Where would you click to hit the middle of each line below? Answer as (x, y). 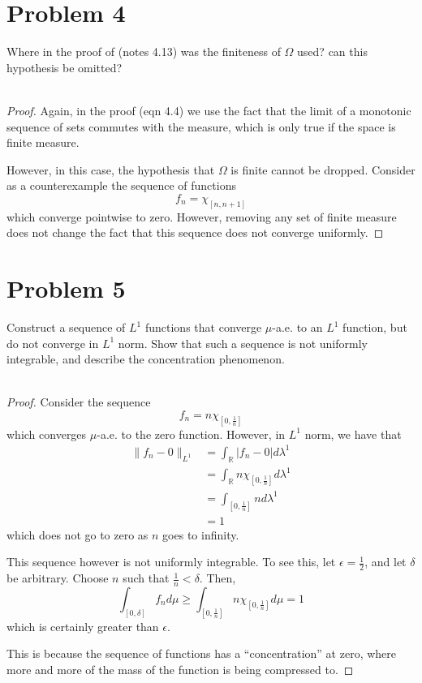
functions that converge (203, 327)
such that (146, 578)
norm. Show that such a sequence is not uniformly (243, 343)
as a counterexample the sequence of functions (121, 185)
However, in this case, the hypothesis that (111, 169)
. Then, (217, 578)
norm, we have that (353, 434)
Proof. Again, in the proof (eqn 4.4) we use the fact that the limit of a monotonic (209, 110)
